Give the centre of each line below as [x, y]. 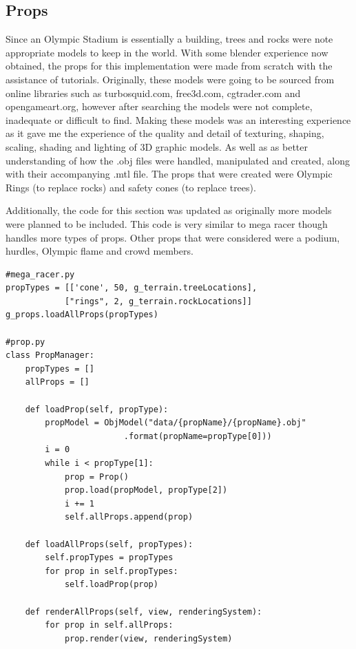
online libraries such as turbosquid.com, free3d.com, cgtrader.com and [153, 93]
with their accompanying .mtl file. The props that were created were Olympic [169, 174]
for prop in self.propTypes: [112, 571]
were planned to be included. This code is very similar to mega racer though [167, 223]
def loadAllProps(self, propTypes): [109, 544]
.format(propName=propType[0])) [198, 436]
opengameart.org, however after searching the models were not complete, [159, 106]
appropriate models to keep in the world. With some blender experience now [167, 52]
